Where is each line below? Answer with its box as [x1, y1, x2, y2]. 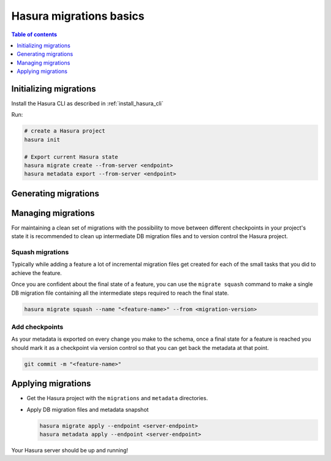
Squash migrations [11, 248, 69, 257]
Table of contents [11, 31, 58, 38]
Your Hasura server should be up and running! [11, 446, 129, 454]
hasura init [24, 136, 61, 143]
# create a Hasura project [24, 128, 105, 134]
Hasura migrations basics [11, 9, 145, 23]
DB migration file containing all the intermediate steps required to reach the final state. [11, 289, 229, 296]
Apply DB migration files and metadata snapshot [26, 406, 149, 413]
